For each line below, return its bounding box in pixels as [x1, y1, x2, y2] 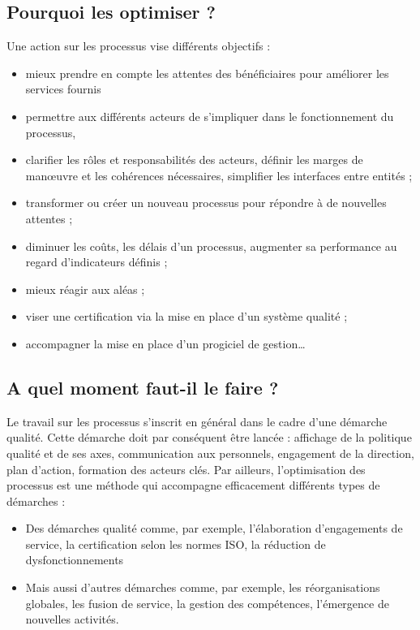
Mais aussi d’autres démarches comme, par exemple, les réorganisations [25, 579, 380, 596]
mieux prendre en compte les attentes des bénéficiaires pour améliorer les [25, 64, 389, 81]
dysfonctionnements [25, 551, 124, 568]
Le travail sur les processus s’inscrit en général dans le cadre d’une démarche [6, 412, 388, 429]
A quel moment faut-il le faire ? [6, 374, 279, 399]
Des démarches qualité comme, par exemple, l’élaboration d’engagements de [25, 520, 403, 537]
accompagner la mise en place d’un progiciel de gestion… [25, 334, 306, 352]
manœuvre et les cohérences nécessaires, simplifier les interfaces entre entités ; [25, 166, 413, 183]
